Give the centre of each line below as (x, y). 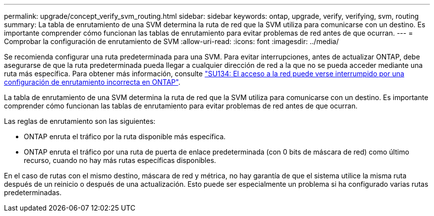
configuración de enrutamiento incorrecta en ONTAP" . (92, 82)
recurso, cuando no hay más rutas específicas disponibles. (120, 160)
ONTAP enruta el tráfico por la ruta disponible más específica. (125, 136)
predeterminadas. (33, 192)
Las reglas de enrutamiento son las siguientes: (80, 121)
